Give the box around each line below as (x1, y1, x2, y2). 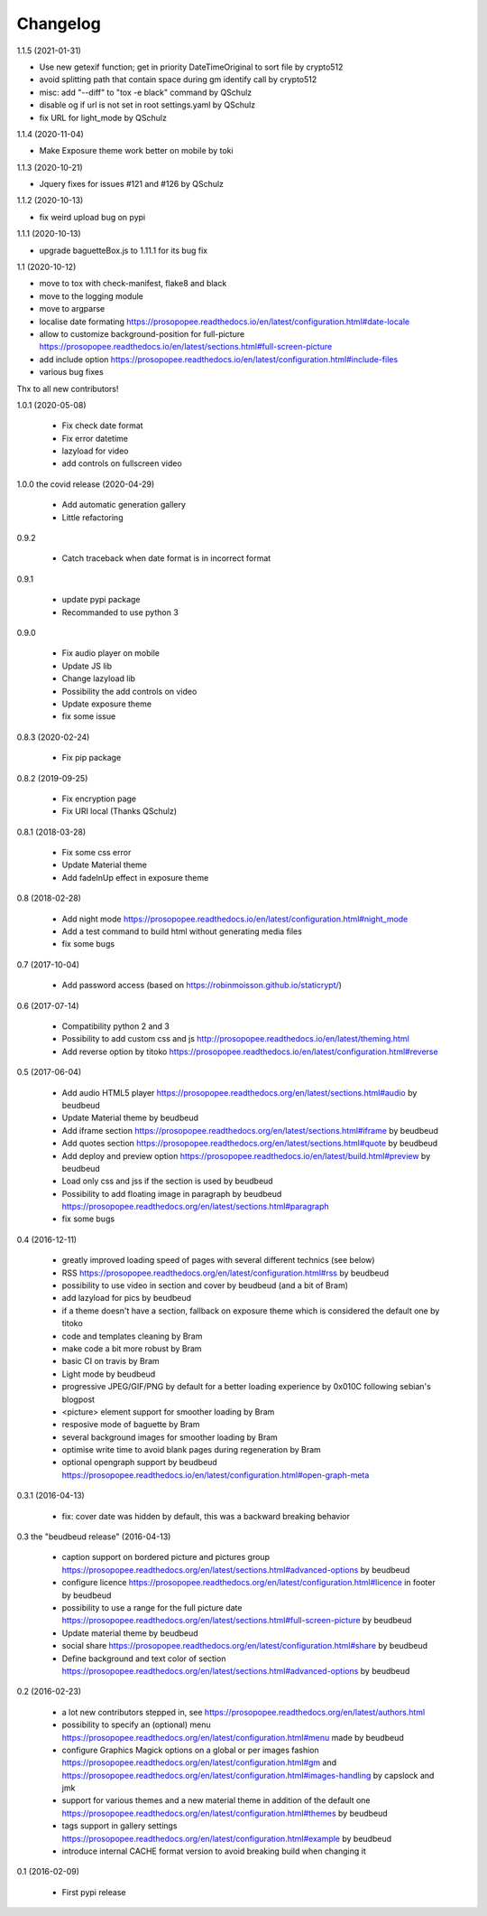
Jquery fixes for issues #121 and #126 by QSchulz (39, 179, 225, 190)
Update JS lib (61, 660, 113, 671)
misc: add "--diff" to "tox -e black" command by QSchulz (39, 87, 253, 98)
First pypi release (61, 1886, 126, 1897)
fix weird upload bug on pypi (39, 211, 146, 222)
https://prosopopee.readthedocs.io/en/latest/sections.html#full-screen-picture (39, 341, 333, 352)
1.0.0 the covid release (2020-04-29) (16, 479, 155, 490)
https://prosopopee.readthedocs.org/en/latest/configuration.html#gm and (61, 1757, 337, 1768)
